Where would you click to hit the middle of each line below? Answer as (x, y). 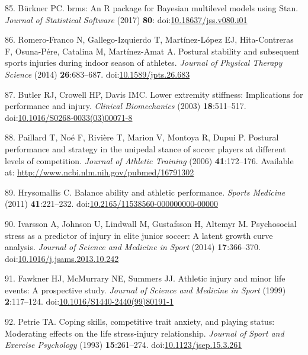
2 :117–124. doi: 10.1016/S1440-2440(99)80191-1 (89, 301)
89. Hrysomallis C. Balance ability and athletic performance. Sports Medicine (145, 192)
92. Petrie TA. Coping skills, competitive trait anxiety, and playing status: (140, 322)
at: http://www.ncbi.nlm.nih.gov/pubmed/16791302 (100, 172)
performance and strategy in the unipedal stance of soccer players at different (145, 148)
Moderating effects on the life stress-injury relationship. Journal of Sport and (145, 333)
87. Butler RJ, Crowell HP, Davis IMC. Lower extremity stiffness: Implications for (154, 94)
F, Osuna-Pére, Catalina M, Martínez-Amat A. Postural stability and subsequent (152, 51)
